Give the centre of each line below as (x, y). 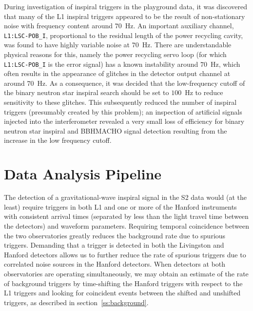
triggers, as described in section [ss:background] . (76, 302)
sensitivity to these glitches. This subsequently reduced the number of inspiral (120, 102)
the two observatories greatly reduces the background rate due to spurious (115, 235)
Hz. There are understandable (187, 45)
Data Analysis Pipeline (83, 174)
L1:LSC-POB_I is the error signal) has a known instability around (101, 64)
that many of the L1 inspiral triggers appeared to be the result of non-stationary (125, 16)
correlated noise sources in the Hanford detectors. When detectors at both (115, 264)
